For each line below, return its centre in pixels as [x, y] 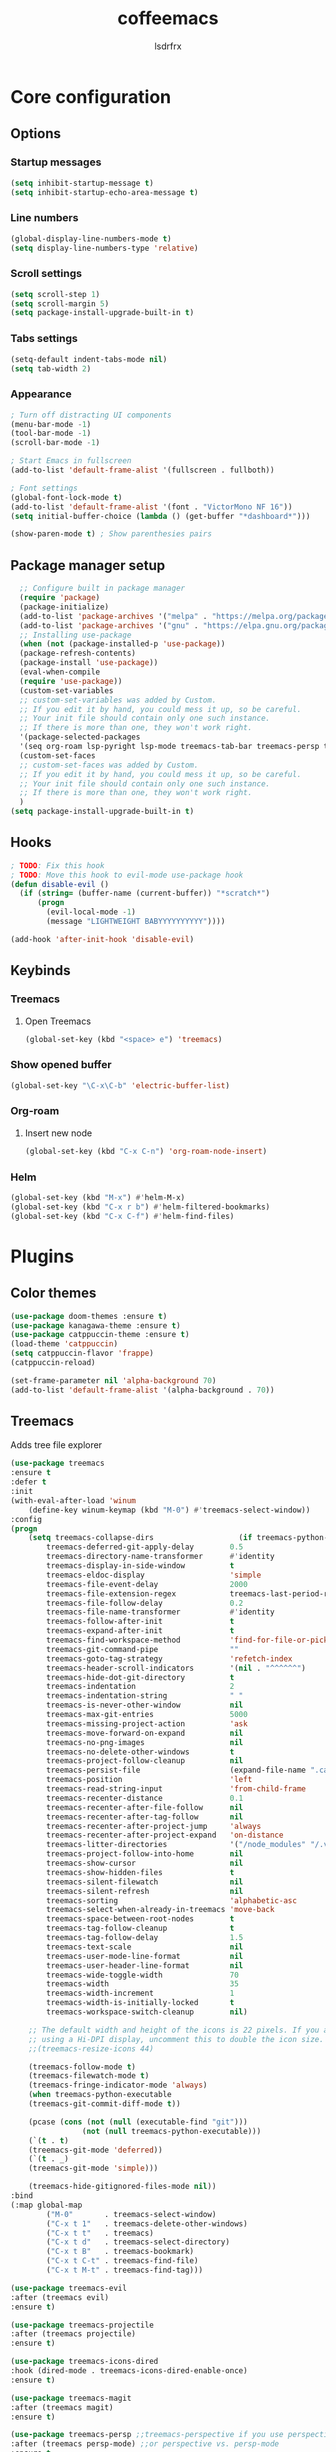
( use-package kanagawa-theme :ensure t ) [96, 1325]
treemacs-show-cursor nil [145, 1863]
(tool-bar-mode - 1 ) [51, 433]
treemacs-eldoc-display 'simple [154, 1575]
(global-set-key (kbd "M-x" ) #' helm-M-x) [98, 1198]
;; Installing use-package [75, 635]
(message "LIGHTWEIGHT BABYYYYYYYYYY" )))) [136, 922]
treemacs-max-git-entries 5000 [147, 1715]
